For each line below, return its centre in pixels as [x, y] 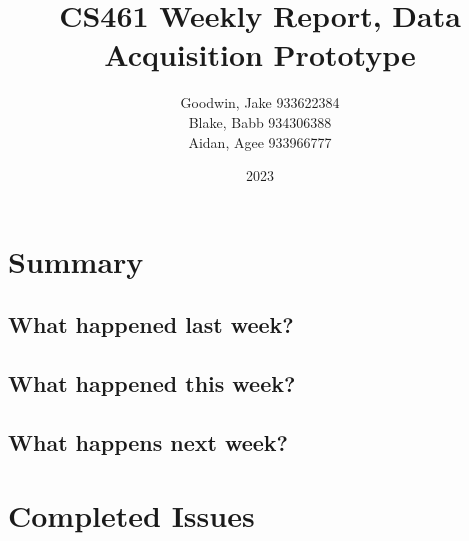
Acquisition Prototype [260, 54]
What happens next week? [148, 441]
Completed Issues [131, 515]
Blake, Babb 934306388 [260, 121]
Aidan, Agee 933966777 [260, 141]
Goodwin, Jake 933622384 [260, 102]
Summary [76, 260]
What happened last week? [151, 324]
